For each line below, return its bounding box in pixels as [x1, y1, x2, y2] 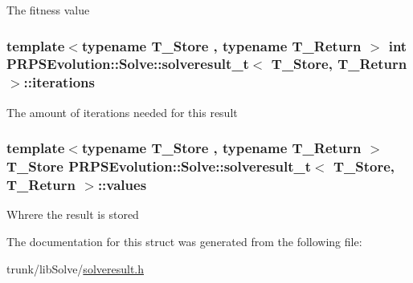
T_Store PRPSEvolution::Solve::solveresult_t [6, 156, 312, 176]
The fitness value [6, 2, 90, 18]
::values [97, 175, 147, 195]
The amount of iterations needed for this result [6, 103, 238, 120]
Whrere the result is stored [6, 206, 139, 223]
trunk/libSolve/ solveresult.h [6, 260, 145, 277]
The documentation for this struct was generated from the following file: [6, 232, 362, 249]
